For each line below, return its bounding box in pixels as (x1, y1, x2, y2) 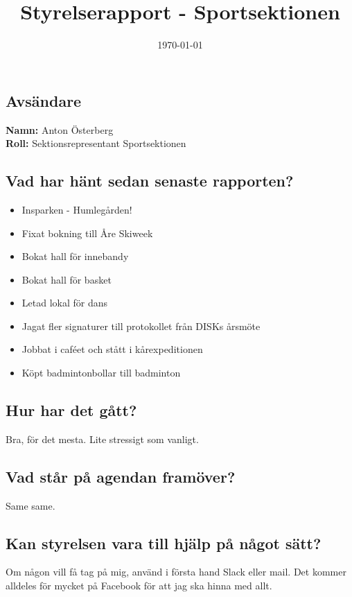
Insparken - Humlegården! (21, 202, 132, 216)
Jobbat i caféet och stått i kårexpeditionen (21, 342, 203, 356)
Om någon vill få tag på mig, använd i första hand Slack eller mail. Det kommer (6, 564, 346, 579)
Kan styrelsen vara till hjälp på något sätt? (6, 532, 322, 553)
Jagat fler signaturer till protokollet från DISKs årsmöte (21, 318, 261, 333)
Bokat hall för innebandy (21, 249, 129, 263)
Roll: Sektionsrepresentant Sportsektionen (6, 136, 186, 150)
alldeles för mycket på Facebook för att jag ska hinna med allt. (6, 578, 272, 593)
